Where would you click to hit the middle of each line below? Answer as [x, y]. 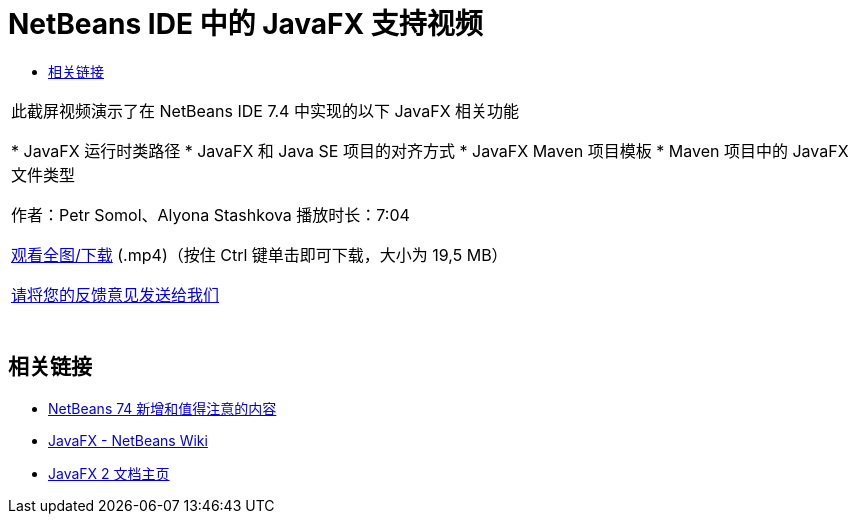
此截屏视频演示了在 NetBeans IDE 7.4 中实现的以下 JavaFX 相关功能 [265, 110]
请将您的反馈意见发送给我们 [115, 294]
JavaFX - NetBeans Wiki [128, 440]
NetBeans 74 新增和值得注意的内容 [162, 408]
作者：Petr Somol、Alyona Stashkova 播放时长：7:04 [210, 214]
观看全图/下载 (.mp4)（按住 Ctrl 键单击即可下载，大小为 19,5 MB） [259, 254]
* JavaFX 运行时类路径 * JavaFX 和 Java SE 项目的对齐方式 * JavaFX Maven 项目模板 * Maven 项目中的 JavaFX [430, 150]
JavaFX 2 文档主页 [109, 473]
